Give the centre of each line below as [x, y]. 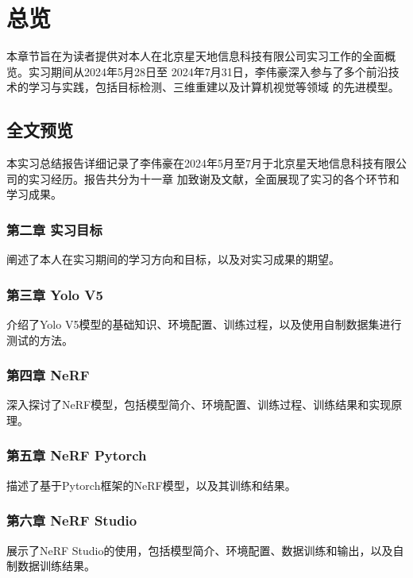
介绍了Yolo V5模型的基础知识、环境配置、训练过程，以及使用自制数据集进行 [204, 324]
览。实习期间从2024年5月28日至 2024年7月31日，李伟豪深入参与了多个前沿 [197, 71]
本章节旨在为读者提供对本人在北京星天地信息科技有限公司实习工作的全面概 [201, 56]
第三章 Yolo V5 [55, 294]
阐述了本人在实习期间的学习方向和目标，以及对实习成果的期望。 [173, 259]
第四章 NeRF [48, 375]
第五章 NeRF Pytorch [77, 455]
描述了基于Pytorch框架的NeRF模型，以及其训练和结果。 [151, 485]
